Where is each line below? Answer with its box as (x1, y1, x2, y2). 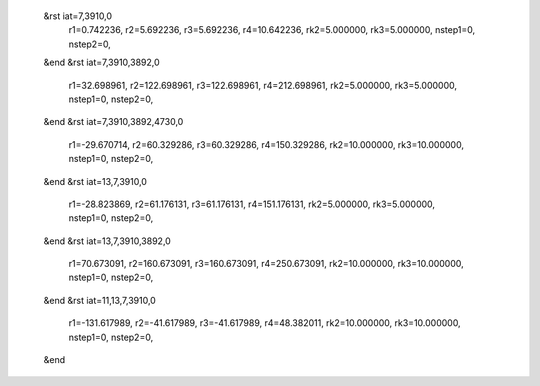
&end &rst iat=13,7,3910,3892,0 (43, 235, 172, 247)
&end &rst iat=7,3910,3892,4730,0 (43, 116, 184, 128)
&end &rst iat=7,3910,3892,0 (43, 56, 160, 69)
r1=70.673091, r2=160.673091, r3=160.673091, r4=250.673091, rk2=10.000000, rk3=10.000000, (68, 258, 464, 270)
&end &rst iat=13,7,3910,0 (43, 175, 147, 187)
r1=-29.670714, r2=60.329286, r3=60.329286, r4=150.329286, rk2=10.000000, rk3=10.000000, (68, 138, 465, 150)
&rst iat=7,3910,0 (43, 10, 113, 22)
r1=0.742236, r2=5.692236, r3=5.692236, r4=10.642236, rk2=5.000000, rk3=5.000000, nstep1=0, (68, 24, 475, 36)
